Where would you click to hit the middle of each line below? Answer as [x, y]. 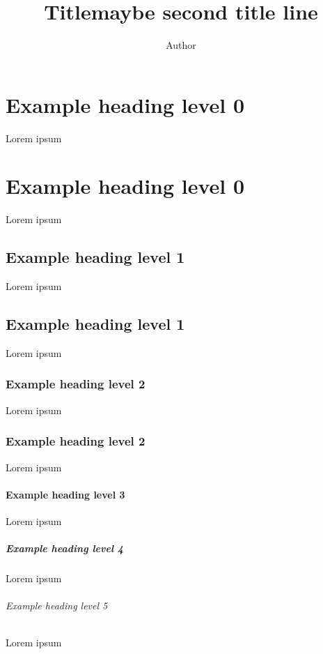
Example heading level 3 [65, 494]
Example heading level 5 [57, 606]
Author [181, 45]
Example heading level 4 [65, 548]
